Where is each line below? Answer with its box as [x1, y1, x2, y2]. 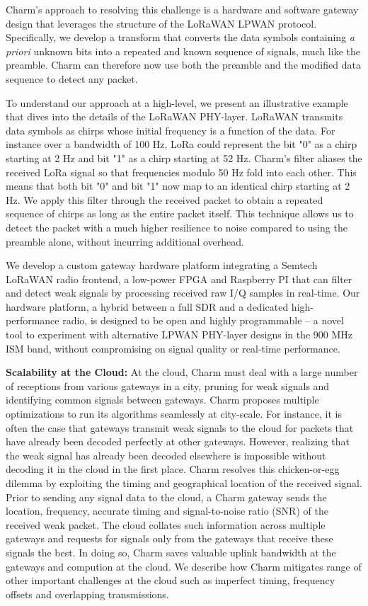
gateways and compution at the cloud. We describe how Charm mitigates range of [6, 559, 362, 573]
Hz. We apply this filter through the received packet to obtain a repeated [6, 192, 323, 207]
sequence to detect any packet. [6, 71, 138, 86]
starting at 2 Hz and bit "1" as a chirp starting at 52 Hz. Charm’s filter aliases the [6, 150, 362, 165]
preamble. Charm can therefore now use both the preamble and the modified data [6, 57, 361, 72]
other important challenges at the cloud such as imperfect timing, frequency [6, 573, 335, 588]
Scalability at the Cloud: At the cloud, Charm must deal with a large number [6, 365, 358, 379]
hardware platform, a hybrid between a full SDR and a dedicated [6, 299, 289, 314]
